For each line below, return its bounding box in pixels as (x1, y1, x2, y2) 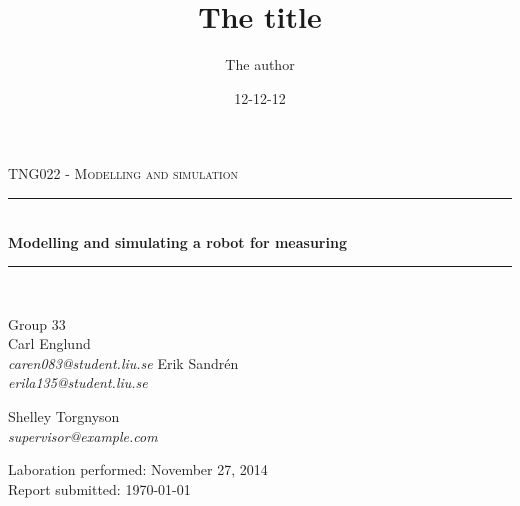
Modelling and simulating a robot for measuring (8, 231, 347, 252)
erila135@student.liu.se (8, 372, 148, 393)
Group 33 (8, 313, 66, 334)
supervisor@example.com (8, 425, 158, 446)
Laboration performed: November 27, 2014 (8, 459, 268, 480)
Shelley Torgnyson (8, 406, 120, 427)
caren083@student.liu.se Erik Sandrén (8, 352, 239, 373)
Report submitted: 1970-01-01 (8, 478, 191, 499)
